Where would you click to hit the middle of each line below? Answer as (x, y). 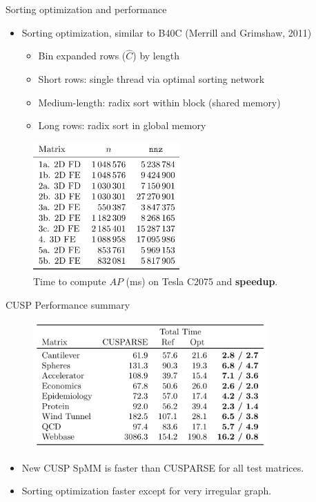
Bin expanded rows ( (82, 56)
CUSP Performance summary (68, 305)
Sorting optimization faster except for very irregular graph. (147, 491)
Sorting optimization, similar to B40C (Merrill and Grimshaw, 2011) (167, 32)
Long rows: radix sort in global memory (122, 125)
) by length (156, 56)
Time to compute (70, 281)
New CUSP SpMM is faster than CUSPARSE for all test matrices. (163, 467)
